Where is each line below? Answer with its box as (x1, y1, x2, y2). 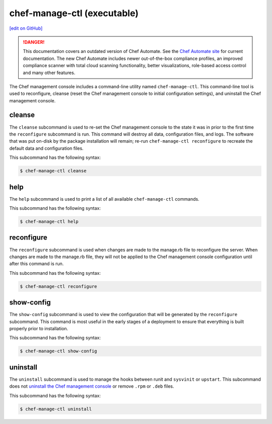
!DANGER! (23, 39, 45, 45)
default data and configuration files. (9, 145, 84, 151)
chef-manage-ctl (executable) (9, 8, 139, 19)
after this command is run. (9, 261, 64, 267)
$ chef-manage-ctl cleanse (20, 168, 87, 174)
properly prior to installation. (9, 325, 69, 331)
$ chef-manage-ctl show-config (20, 348, 98, 354)
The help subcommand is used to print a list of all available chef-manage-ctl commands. (9, 196, 199, 202)
